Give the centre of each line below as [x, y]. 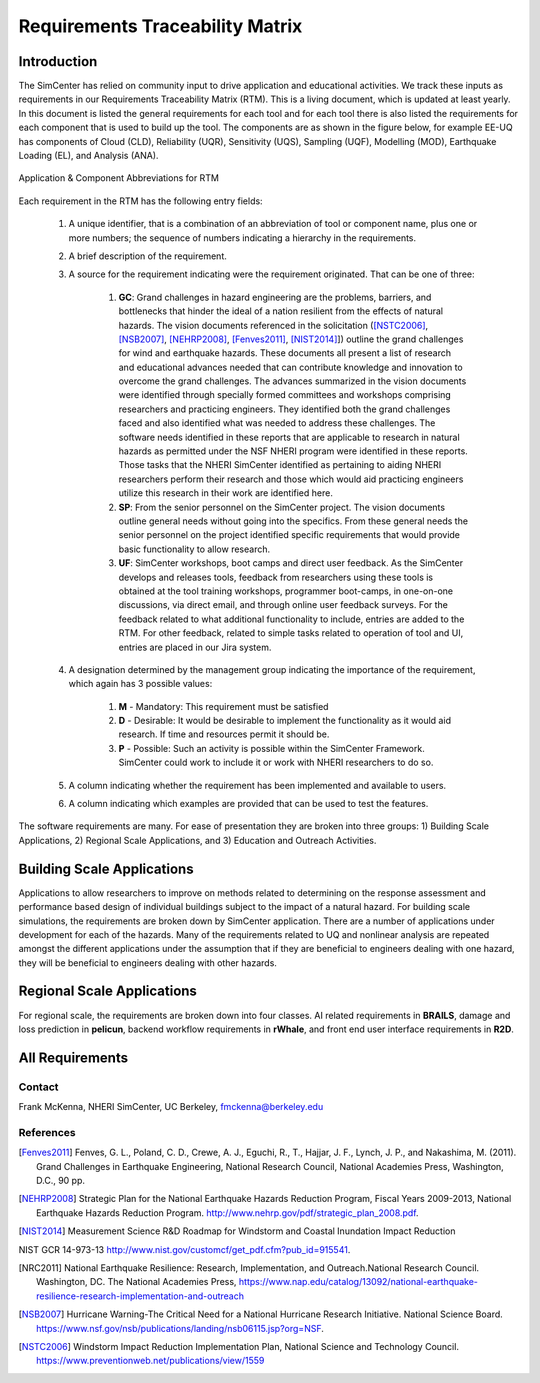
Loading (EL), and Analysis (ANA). [88, 156]
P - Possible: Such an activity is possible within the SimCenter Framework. [271, 748]
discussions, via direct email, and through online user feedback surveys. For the [283, 605]
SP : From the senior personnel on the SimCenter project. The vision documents [281, 507]
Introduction [58, 61]
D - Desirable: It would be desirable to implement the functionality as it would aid [285, 721]
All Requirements [73, 1057]
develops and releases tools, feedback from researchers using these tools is [276, 577]
